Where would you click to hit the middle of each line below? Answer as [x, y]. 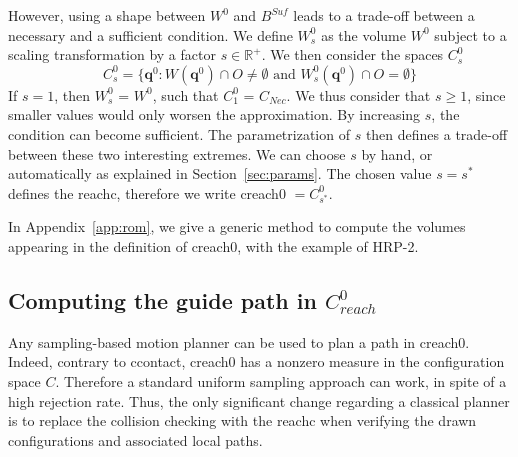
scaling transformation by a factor [112, 54]
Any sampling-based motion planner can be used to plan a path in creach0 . [239, 341]
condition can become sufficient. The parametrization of [179, 133]
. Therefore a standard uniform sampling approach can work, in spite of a [281, 380]
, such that [185, 94]
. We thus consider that [358, 94]
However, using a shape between [107, 15]
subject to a [470, 34]
